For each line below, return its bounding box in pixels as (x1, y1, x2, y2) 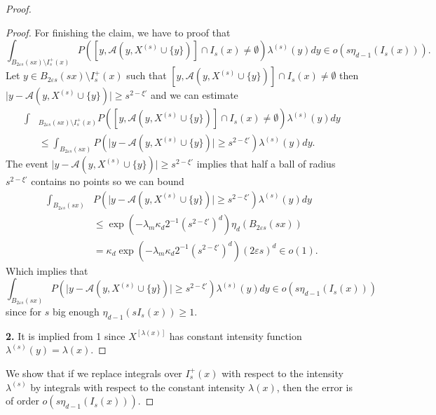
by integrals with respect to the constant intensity (30, 379, 245, 394)
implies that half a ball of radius (196, 156, 336, 170)
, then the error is (276, 379, 353, 394)
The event (6, 156, 49, 170)
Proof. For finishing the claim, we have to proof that (6, 25, 231, 39)
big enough (52, 304, 100, 318)
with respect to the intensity (222, 365, 343, 380)
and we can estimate (150, 88, 238, 102)
